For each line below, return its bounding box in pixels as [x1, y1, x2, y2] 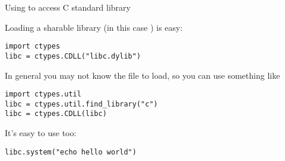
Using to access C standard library [5, 1, 131, 13]
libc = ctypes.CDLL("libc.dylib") [5, 51, 141, 60]
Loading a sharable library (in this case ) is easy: [5, 21, 183, 33]
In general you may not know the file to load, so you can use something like [5, 69, 280, 81]
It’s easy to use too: [5, 127, 77, 139]
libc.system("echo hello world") [5, 147, 137, 156]
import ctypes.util [5, 90, 81, 99]
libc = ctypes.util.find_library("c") [5, 99, 158, 108]
